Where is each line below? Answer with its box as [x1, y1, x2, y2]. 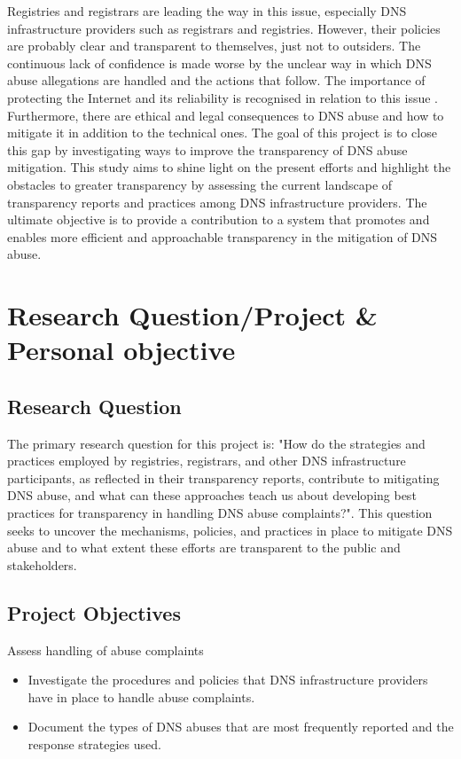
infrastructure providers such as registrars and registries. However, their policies [7, 19, 441, 37]
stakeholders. [7, 555, 77, 574]
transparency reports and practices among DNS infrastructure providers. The [7, 192, 427, 211]
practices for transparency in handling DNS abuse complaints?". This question [7, 504, 433, 522]
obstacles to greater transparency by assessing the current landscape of [7, 175, 393, 193]
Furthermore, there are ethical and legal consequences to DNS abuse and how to [7, 106, 444, 124]
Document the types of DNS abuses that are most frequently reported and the [27, 717, 454, 736]
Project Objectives [7, 599, 181, 626]
